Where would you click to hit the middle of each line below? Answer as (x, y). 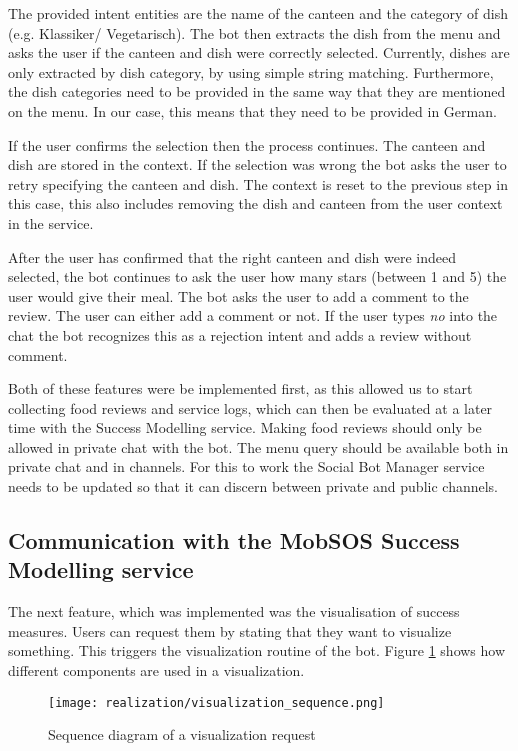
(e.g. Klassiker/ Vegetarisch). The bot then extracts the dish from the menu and (254, 32)
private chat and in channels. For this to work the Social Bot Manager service (246, 466)
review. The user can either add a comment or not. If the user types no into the (253, 315)
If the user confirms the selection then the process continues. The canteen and (247, 144)
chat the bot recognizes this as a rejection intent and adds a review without (240, 334)
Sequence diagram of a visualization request (182, 734)
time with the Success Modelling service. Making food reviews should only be (245, 427)
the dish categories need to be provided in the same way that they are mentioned (257, 91)
